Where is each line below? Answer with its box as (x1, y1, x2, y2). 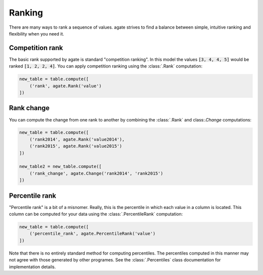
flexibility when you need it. (9, 31, 64, 36)
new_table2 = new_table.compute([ (19, 164, 102, 170)
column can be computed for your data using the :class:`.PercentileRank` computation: (9, 211, 183, 217)
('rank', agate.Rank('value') (29, 83, 102, 88)
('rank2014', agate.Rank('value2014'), (29, 137, 125, 142)
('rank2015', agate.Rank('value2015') (29, 143, 122, 149)
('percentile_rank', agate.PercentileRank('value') (29, 231, 156, 237)
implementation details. (9, 264, 56, 270)
